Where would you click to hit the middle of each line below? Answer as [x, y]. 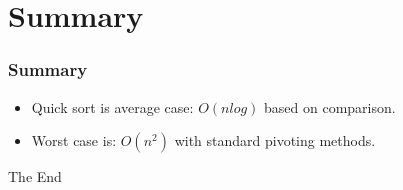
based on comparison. [330, 106]
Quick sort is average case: [112, 106]
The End [35, 176]
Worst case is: [74, 140]
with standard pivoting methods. [275, 140]
